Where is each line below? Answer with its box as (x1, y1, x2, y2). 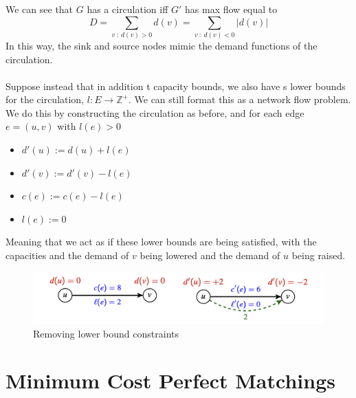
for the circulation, (5, 92, 85, 107)
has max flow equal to (185, 2, 278, 16)
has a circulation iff (87, 2, 168, 16)
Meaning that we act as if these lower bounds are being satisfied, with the (5, 234, 317, 249)
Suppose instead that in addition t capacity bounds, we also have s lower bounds (5, 78, 346, 93)
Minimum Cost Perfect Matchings (5, 366, 335, 395)
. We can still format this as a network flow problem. (128, 92, 351, 107)
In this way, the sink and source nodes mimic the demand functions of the (5, 38, 318, 52)
